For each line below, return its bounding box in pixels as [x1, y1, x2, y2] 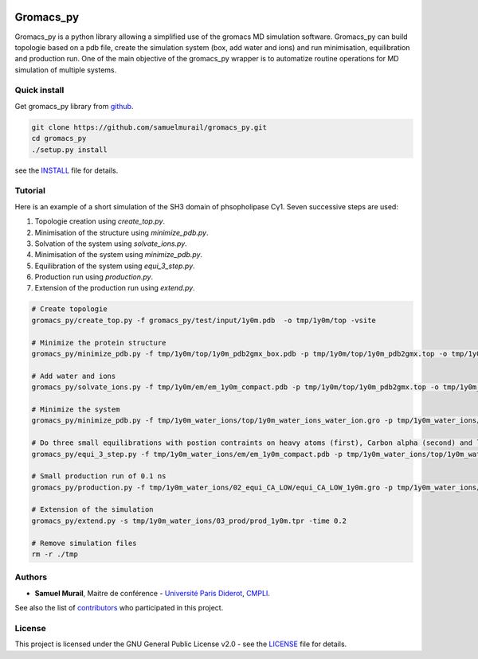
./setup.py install [31, 145, 108, 154]
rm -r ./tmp [31, 550, 79, 559]
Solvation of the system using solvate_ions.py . [34, 239, 187, 248]
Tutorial [14, 185, 45, 197]
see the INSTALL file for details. [14, 166, 119, 175]
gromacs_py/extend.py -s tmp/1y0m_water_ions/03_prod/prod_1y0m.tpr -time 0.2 [31, 516, 347, 525]
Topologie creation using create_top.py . [34, 216, 166, 226]
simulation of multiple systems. [14, 64, 117, 75]
